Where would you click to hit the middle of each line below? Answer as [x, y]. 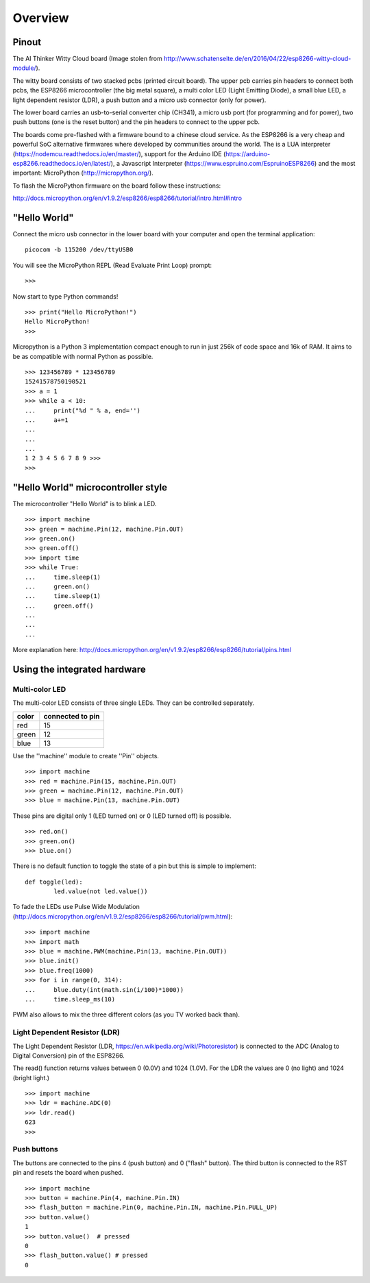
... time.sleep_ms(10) [70, 999]
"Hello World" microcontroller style [90, 487]
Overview [41, 18]
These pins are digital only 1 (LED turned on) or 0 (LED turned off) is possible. [122, 816]
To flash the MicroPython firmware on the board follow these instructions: [117, 186]
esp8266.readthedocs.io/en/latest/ [62, 163]
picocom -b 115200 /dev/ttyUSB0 [79, 250]
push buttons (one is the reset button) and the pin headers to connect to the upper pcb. [136, 122]
